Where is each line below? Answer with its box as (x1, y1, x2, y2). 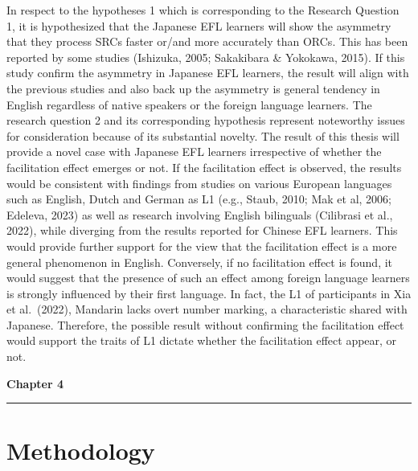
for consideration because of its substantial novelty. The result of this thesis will (6, 127, 400, 144)
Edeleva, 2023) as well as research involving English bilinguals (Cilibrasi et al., (6, 206, 393, 223)
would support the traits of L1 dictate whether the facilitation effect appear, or (6, 332, 397, 349)
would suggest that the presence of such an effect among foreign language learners (6, 269, 410, 286)
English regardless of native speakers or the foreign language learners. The (6, 96, 372, 113)
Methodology (6, 434, 155, 467)
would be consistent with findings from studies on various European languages (6, 174, 392, 191)
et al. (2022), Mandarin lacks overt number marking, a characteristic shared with (6, 301, 408, 317)
